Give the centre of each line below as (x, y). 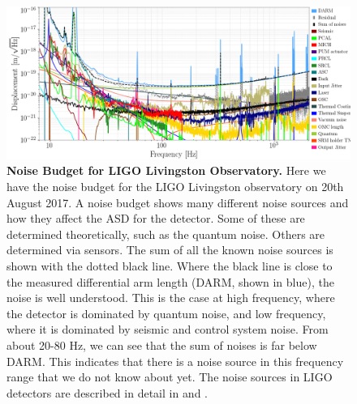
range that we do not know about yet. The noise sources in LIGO (170, 377)
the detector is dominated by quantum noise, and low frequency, (166, 313)
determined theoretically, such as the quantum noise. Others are (166, 234)
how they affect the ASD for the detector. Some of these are (156, 218)
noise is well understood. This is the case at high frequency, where (171, 298)
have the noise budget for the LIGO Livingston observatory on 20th (175, 186)
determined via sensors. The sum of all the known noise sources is (170, 250)
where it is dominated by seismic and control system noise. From (168, 329)
